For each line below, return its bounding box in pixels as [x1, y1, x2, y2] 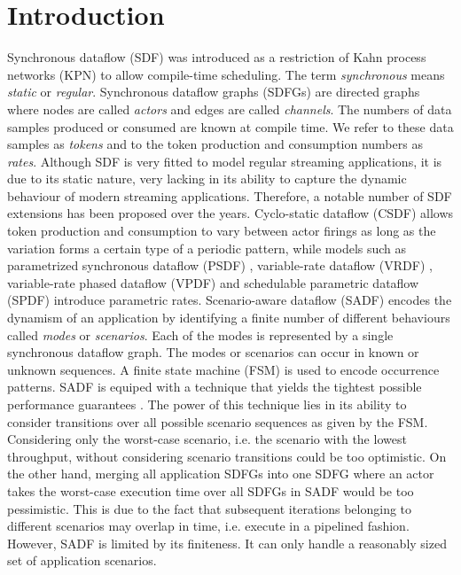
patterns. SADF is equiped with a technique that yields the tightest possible [7, 377, 422, 396]
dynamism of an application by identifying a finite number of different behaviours [7, 308, 450, 327]
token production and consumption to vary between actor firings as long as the [7, 221, 436, 240]
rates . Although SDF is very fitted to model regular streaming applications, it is [7, 152, 442, 170]
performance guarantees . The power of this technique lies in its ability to [7, 395, 407, 413]
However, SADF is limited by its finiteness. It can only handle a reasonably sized [7, 533, 447, 552]
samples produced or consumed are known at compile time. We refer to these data [7, 117, 454, 136]
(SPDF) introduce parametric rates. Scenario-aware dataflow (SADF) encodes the [7, 291, 452, 309]
